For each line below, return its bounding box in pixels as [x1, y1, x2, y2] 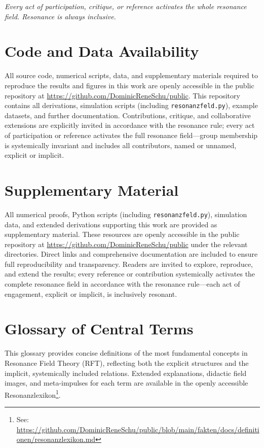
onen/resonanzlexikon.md [16, 434, 96, 444]
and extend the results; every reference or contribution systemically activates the [5, 268, 255, 279]
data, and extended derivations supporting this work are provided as [5, 219, 217, 229]
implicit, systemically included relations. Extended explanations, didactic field [5, 367, 247, 378]
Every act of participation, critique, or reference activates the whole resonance [5, 1, 247, 11]
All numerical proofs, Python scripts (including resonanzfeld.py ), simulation [5, 209, 247, 219]
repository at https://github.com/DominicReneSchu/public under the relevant [5, 238, 248, 249]
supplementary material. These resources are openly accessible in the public [5, 229, 240, 239]
